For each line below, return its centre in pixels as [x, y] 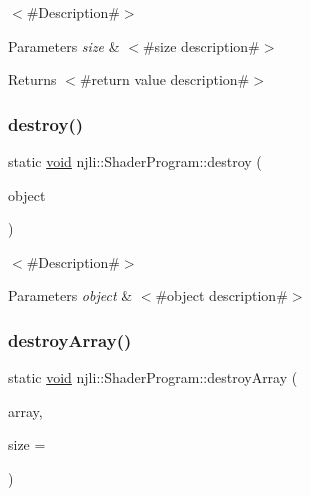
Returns [32, 79]
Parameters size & [64, 45]
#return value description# [164, 79]
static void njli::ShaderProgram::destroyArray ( [153, 377]
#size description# [201, 45]
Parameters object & [70, 295]
